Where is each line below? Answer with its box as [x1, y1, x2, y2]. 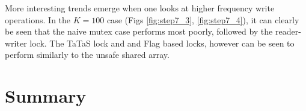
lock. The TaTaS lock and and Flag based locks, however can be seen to [29, 36, 295, 49]
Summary [5, 84, 87, 108]
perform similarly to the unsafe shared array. [5, 48, 170, 61]
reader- [275, 25, 301, 38]
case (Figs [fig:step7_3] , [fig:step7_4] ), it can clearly [106, 13, 299, 26]
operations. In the [5, 13, 71, 26]
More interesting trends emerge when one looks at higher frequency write [5, 2, 275, 14]
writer [5, 36, 27, 49]
